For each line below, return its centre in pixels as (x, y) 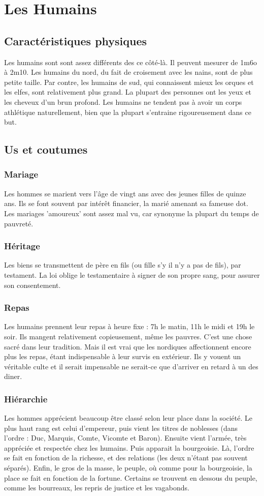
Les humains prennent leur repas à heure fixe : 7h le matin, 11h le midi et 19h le (129, 326)
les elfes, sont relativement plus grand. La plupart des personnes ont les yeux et (128, 92)
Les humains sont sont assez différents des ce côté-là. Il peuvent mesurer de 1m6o (130, 62)
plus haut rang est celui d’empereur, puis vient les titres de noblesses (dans (121, 428)
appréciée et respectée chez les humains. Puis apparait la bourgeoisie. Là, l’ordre (129, 447)
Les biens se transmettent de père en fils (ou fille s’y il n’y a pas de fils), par (123, 265)
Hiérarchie (26, 399)
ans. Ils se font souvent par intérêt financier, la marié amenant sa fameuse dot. (126, 203)
